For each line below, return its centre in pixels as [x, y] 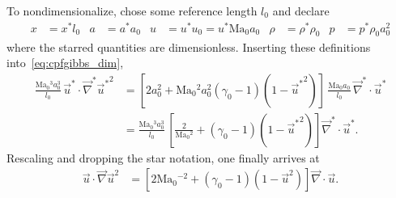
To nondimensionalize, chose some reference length [132, 11]
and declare [301, 11]
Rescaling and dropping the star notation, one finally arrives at [163, 157]
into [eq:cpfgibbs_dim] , [65, 63]
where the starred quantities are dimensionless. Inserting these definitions [189, 46]
